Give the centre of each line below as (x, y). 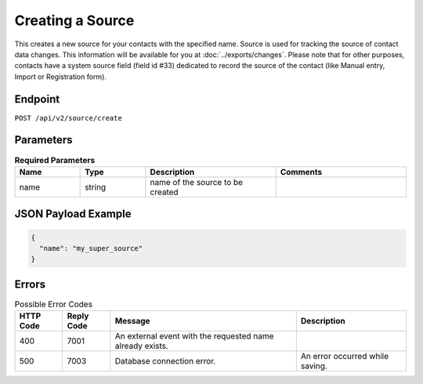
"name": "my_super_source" (91, 248)
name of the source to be (196, 182)
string (96, 187)
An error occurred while (345, 357)
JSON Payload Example (73, 214)
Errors (30, 284)
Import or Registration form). (61, 76)
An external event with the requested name (194, 336)
